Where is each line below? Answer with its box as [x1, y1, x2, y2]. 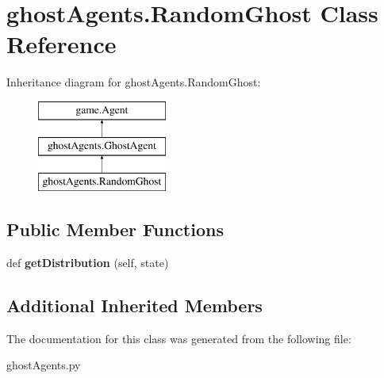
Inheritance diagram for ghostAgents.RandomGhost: [6, 74, 261, 90]
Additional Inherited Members [6, 293, 263, 318]
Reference [6, 28, 117, 60]
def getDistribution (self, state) [6, 254, 169, 271]
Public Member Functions [6, 217, 224, 242]
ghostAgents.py [6, 357, 81, 373]
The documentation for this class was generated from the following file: [6, 330, 351, 346]
